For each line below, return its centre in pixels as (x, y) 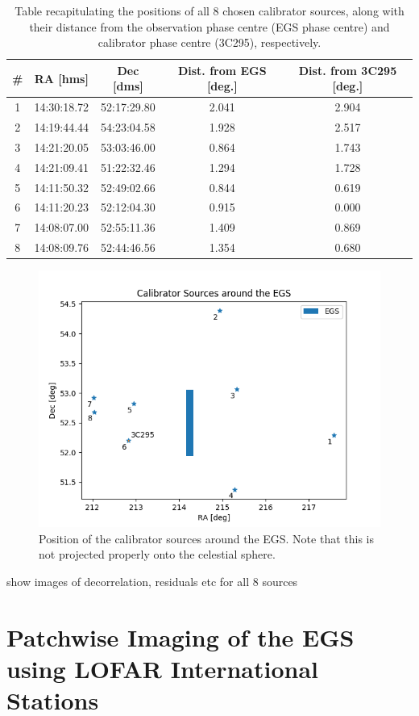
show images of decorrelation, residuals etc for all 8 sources (152, 581)
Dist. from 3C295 (348, 70)
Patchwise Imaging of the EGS (180, 636)
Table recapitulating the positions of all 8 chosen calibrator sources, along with (209, 10)
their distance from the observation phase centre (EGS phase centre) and (209, 26)
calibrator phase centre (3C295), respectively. (209, 42)
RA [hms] (61, 78)
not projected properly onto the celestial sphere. (157, 554)
